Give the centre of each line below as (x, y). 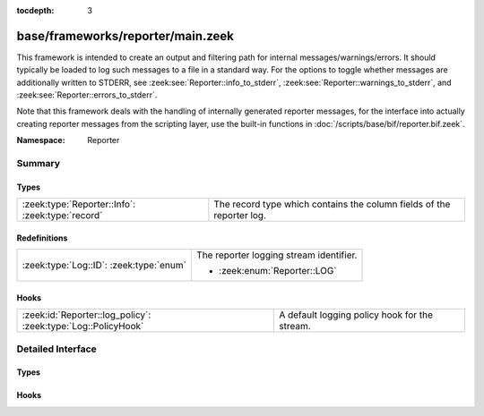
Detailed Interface (57, 349)
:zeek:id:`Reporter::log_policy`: (86, 315)
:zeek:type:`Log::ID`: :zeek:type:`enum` (104, 266)
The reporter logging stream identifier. (277, 255)
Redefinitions (42, 238)
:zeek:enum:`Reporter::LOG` (277, 271)
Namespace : (41, 140)
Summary (39, 164)
